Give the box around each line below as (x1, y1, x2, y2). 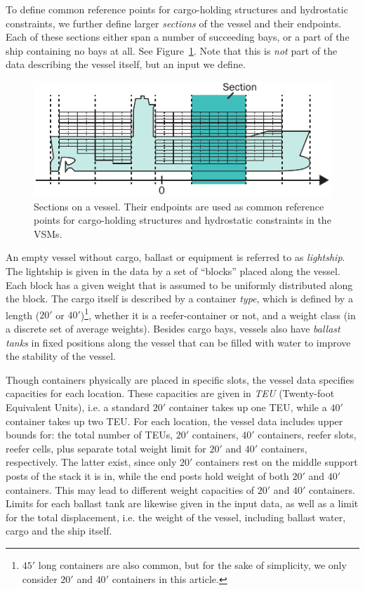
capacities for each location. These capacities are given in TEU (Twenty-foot (6, 386, 335, 401)
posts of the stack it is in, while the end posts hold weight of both (6, 468, 289, 483)
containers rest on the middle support (196, 455, 358, 469)
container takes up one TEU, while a (168, 400, 327, 414)
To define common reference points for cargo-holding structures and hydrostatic (6, 2, 348, 16)
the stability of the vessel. (6, 349, 116, 363)
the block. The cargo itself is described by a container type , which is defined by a (6, 291, 353, 306)
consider (22, 571, 58, 586)
